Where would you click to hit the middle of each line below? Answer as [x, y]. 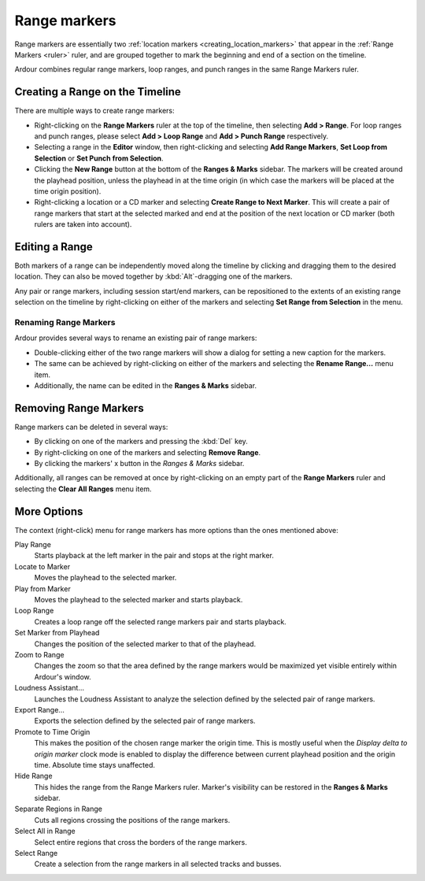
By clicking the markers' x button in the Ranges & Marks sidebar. [139, 463]
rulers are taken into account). [83, 224]
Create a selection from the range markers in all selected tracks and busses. [158, 864]
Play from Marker [42, 589]
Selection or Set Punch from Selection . [99, 158]
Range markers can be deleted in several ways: [91, 427]
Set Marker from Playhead [57, 633]
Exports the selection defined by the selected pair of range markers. [145, 721]
